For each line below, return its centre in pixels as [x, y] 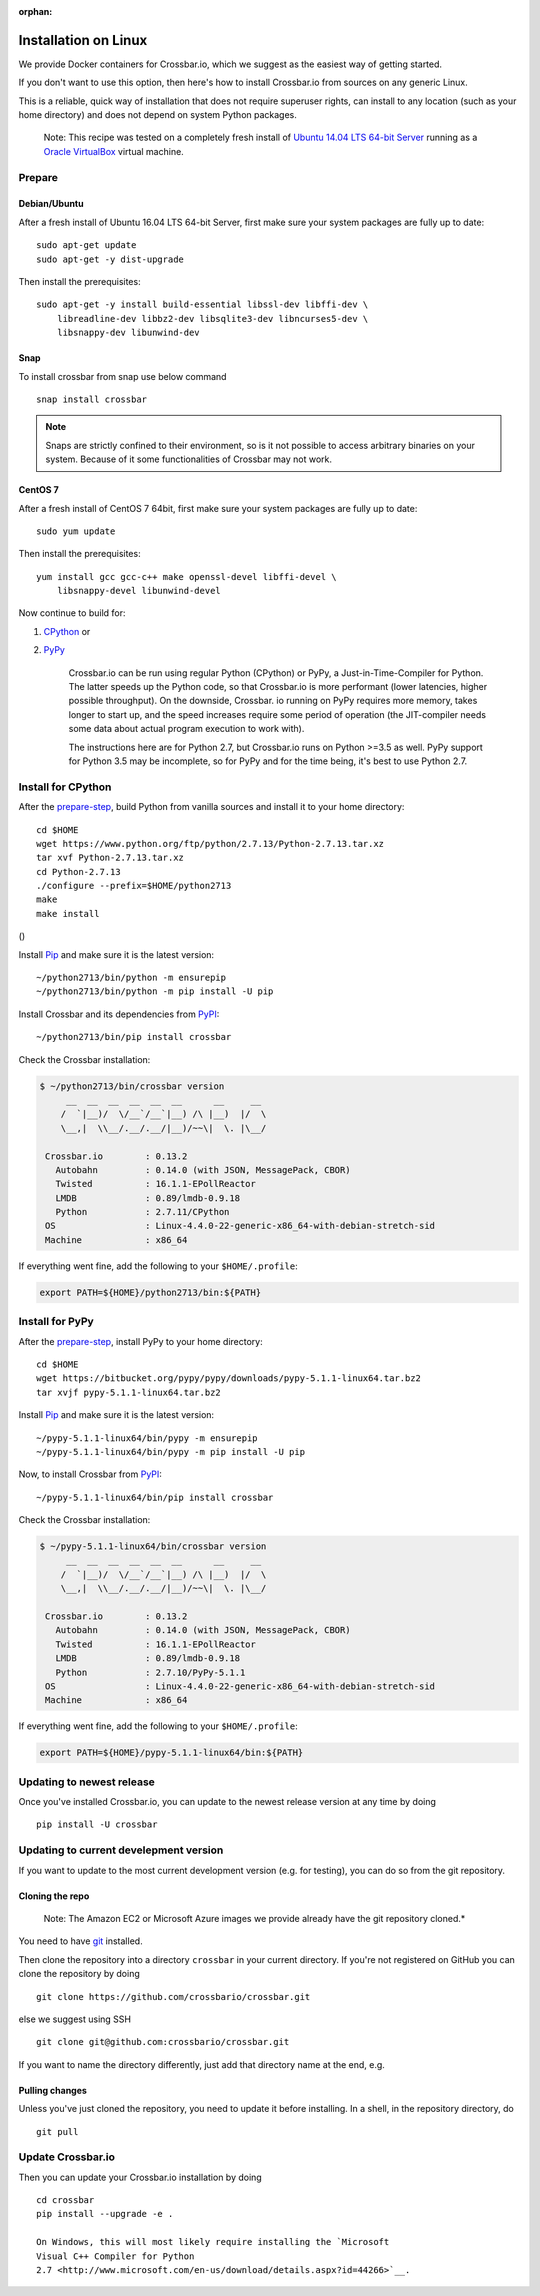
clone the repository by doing [79, 1974]
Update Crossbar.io [66, 2157]
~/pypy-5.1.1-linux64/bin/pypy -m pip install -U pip [170, 1451]
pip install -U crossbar [97, 1824]
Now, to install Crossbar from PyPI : [90, 1474]
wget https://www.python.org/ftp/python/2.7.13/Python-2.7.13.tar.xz [210, 843]
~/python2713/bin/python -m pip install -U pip [155, 991]
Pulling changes [52, 2090]
